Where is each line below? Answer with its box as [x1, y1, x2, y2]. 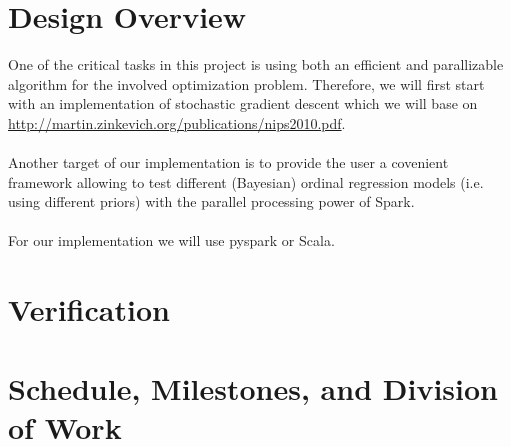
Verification [8, 289, 170, 330]
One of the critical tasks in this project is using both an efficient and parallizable [8, 54, 504, 75]
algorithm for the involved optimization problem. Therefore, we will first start [8, 73, 485, 94]
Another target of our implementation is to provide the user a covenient [8, 152, 449, 173]
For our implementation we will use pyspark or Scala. [8, 230, 335, 251]
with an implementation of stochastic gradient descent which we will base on [8, 93, 478, 114]
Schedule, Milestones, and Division [8, 367, 498, 408]
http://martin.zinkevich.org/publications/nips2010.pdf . [8, 112, 346, 133]
